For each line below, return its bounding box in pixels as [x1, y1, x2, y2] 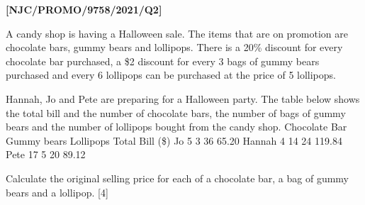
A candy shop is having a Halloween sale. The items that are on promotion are [6, 26, 348, 40]
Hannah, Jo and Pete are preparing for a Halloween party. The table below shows [6, 91, 360, 106]
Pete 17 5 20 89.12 [6, 147, 86, 162]
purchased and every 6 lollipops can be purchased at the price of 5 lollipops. [6, 67, 336, 82]
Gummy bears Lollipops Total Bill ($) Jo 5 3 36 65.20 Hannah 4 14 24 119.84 [6, 133, 342, 148]
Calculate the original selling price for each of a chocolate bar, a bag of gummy [6, 170, 349, 185]
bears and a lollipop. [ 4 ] [6, 184, 108, 199]
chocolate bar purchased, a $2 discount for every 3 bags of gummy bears [6, 53, 320, 68]
